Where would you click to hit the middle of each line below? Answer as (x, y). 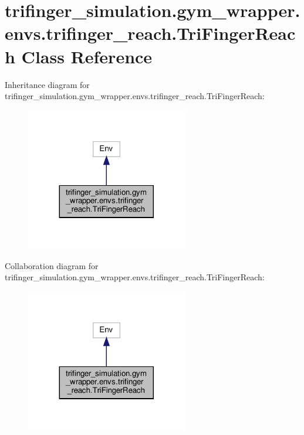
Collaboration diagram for (52, 265)
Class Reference (87, 56)
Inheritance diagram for (47, 84)
